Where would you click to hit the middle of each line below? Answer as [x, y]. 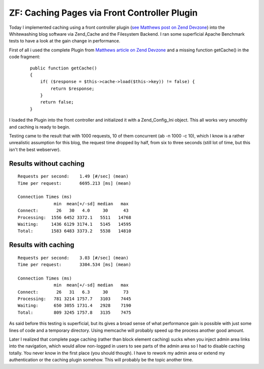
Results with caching [42, 245]
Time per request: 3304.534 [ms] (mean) [75, 265]
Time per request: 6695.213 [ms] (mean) [75, 183]
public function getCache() [64, 68]
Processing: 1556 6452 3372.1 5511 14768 [75, 217]
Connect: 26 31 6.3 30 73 [73, 292]
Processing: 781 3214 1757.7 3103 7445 [75, 299]
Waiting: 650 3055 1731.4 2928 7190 [75, 306]
